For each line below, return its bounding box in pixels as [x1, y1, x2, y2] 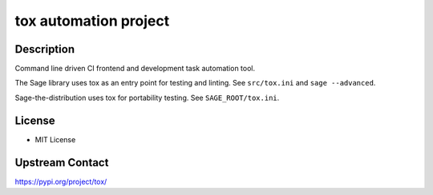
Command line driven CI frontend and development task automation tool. [14, 64, 256, 74]
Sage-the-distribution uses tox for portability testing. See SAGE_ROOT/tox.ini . [14, 93, 280, 102]
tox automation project [14, 12, 170, 30]
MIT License [34, 134, 76, 144]
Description [14, 42, 75, 56]
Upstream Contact [14, 156, 109, 169]
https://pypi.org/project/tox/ [14, 177, 107, 186]
